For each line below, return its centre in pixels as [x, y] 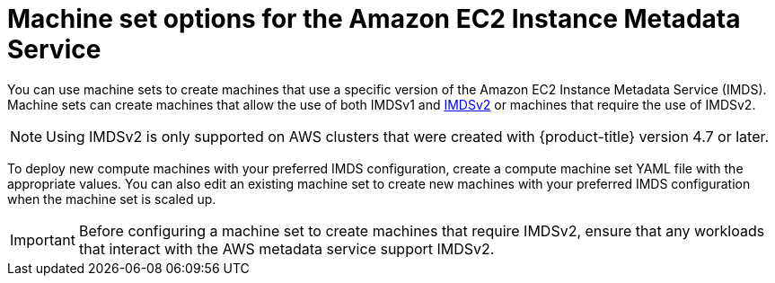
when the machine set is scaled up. [112, 199]
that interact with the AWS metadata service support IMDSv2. [286, 248]
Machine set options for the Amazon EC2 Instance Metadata [374, 19]
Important [43, 239]
